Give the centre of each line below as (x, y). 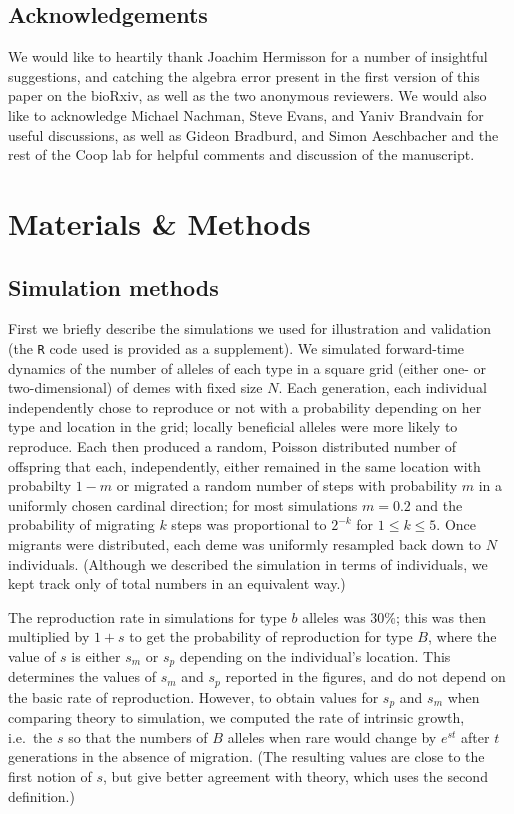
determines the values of (82, 676)
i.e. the (30, 736)
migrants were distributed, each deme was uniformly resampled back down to (244, 543)
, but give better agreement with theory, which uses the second (295, 776)
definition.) (41, 795)
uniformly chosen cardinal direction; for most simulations (183, 504)
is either (96, 655)
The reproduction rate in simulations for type (147, 616)
